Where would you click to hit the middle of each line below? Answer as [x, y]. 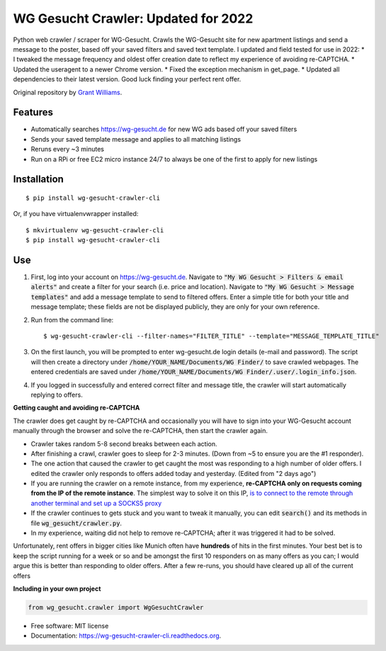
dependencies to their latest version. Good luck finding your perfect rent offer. [127, 79]
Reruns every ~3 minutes [67, 149]
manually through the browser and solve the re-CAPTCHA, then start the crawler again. [141, 431]
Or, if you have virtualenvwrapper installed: [76, 214]
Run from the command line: [72, 319]
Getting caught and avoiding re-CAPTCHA [76, 408]
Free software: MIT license [70, 625]
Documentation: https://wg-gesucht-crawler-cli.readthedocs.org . [126, 636]
